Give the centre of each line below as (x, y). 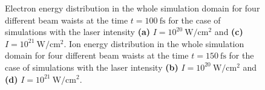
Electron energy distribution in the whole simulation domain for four (132, 8)
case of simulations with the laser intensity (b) (92, 67)
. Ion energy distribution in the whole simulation (154, 43)
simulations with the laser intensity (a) (78, 32)
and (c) (229, 32)
